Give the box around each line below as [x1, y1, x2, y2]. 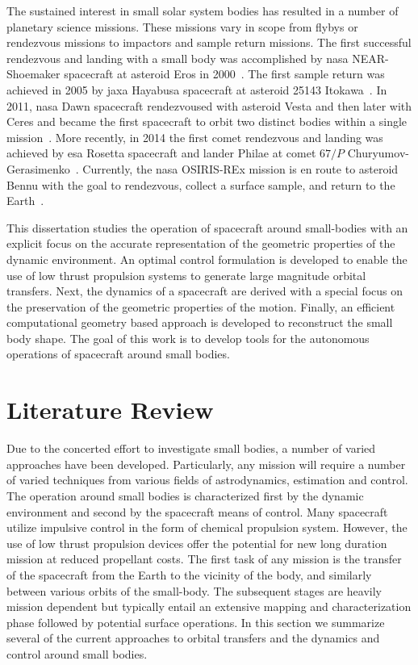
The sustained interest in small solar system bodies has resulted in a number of [6, 2, 399, 19]
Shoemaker [6, 65, 61, 82]
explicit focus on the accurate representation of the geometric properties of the [6, 235, 395, 252]
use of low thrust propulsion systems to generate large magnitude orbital [6, 266, 366, 283]
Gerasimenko [6, 160, 70, 177]
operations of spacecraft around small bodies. [6, 345, 230, 362]
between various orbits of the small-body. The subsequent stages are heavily [6, 582, 382, 599]
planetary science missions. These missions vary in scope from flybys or [6, 18, 358, 35]
